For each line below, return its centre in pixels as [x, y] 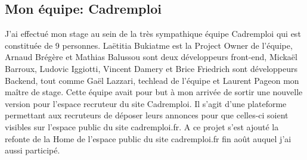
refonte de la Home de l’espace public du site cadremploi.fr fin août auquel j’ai [148, 138]
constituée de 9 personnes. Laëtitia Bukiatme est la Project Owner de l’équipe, [149, 45]
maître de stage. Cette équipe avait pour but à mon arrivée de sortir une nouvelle [154, 92]
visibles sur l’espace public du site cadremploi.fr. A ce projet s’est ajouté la [142, 126]
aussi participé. [32, 150]
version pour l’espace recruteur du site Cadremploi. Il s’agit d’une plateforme [146, 103]
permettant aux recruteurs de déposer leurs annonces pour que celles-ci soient [147, 115]
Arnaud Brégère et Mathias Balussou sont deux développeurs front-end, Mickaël [151, 57]
